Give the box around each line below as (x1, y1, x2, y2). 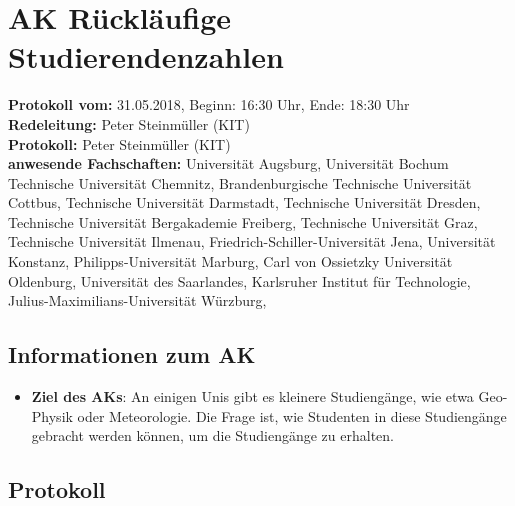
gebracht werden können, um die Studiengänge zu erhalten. (31, 425, 394, 446)
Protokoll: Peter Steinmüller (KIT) (8, 133, 231, 154)
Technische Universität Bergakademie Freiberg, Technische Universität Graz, (8, 211, 478, 232)
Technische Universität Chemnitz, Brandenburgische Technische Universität (8, 172, 472, 193)
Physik (31, 405, 73, 426)
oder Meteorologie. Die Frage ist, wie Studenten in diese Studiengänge (77, 405, 507, 426)
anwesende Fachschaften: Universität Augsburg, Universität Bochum (8, 153, 449, 174)
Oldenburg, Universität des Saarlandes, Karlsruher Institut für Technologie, (8, 270, 471, 291)
